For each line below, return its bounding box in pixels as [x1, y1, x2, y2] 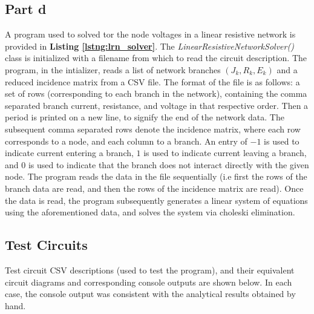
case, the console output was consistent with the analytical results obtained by [5, 287, 296, 300]
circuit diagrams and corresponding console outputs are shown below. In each [5, 275, 292, 288]
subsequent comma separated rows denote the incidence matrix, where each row [5, 122, 301, 135]
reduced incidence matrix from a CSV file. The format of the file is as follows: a [5, 75, 300, 88]
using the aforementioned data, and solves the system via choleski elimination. [5, 206, 295, 218]
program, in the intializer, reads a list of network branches [5, 63, 221, 76]
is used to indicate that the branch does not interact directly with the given [28, 158, 309, 171]
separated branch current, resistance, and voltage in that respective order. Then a [5, 99, 309, 111]
